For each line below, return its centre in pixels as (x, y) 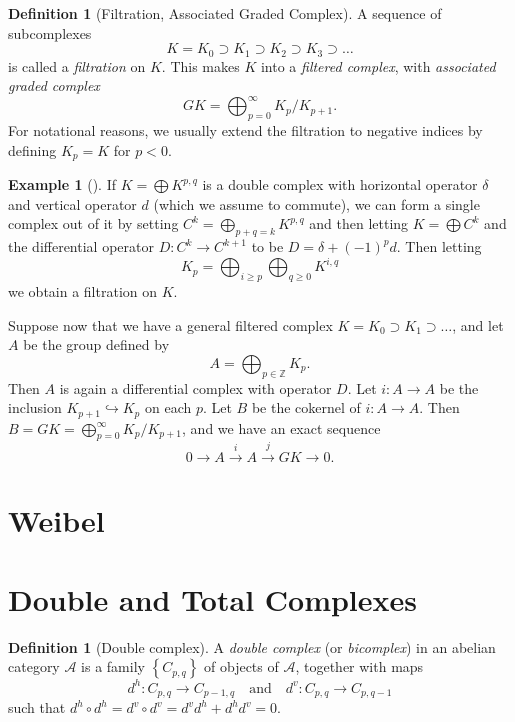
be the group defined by (96, 344)
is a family (113, 666)
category (34, 666)
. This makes (200, 65)
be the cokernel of (306, 407)
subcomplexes (50, 32)
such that (37, 707)
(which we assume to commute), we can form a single (316, 203)
